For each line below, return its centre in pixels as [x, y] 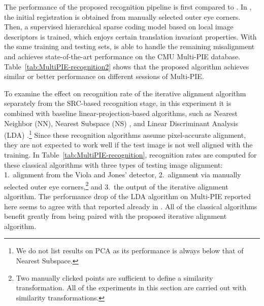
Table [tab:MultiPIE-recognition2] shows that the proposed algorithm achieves [127, 66]
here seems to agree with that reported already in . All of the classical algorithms [131, 206]
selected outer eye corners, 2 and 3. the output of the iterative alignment [116, 185]
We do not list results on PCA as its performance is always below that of [130, 251]
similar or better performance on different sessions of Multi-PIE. [104, 76]
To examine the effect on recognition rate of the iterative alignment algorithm [125, 93]
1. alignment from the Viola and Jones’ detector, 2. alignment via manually [123, 175]
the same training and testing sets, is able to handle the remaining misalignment [129, 46]
